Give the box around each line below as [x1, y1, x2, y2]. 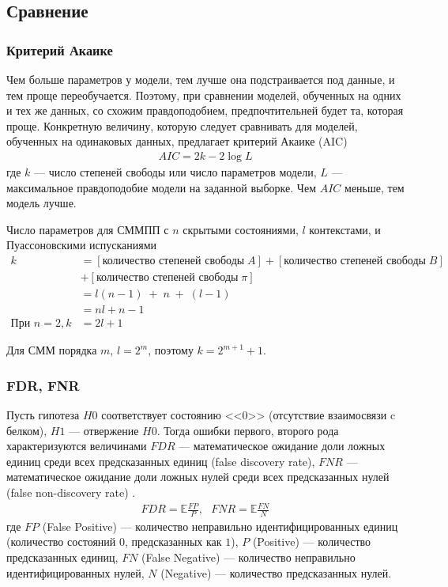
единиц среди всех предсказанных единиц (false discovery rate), [6, 453, 315, 469]
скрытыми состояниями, [183, 221, 299, 237]
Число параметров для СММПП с [6, 221, 169, 237]
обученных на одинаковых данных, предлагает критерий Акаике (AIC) [6, 133, 348, 150]
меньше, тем [344, 179, 405, 195]
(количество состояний [6, 533, 116, 550]
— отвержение [69, 422, 139, 438]
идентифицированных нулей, [6, 564, 145, 581]
